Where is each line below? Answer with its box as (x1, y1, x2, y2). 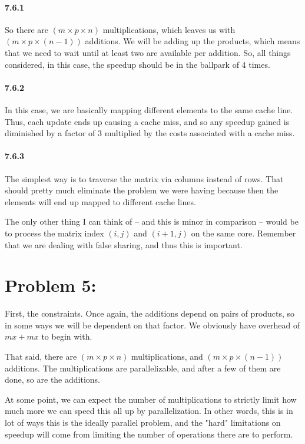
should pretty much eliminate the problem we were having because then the (5, 184, 279, 196)
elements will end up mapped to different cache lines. (5, 195, 196, 208)
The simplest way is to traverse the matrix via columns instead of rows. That (5, 172, 284, 185)
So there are (5, 23, 48, 35)
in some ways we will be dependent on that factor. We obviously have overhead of (5, 318, 300, 331)
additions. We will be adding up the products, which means (85, 35, 300, 47)
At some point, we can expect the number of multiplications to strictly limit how (5, 393, 297, 405)
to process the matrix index (5, 226, 104, 239)
